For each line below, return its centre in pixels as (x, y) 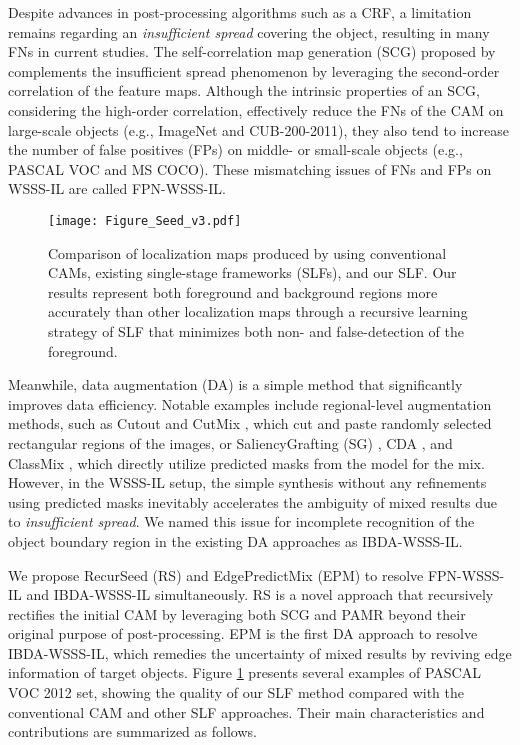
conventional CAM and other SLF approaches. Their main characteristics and (246, 711)
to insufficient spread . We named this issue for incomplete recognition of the (241, 521)
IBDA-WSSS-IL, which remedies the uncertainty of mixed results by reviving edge (260, 652)
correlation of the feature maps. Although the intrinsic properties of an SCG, (244, 90)
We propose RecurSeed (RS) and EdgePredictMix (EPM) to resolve (216, 574)
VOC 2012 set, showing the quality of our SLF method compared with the (236, 692)
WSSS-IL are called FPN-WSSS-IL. (117, 188)
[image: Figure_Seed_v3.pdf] (145, 220)
